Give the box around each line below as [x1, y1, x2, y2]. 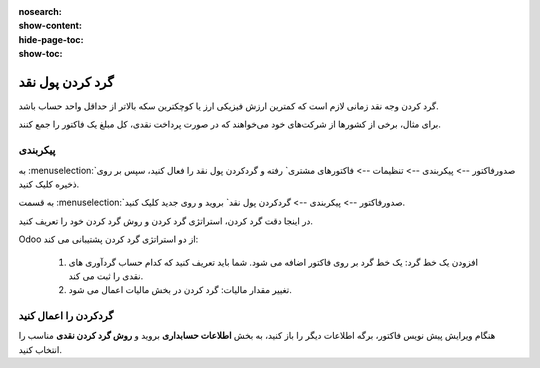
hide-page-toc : [18, 33, 84, 45]
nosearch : [18, 6, 62, 17]
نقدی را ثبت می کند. [68, 270, 144, 282]
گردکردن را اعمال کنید [18, 309, 114, 323]
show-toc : [18, 48, 63, 60]
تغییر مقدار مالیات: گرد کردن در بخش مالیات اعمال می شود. [68, 284, 292, 296]
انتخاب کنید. [18, 343, 62, 355]
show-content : [18, 20, 82, 32]
